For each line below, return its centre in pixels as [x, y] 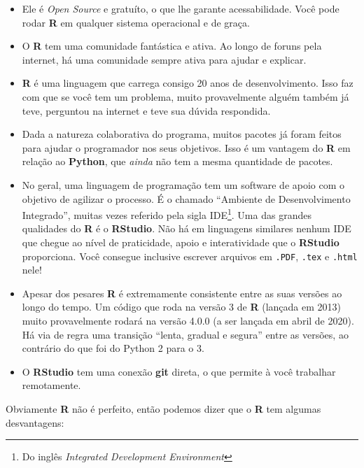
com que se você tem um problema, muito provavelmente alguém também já [185, 96]
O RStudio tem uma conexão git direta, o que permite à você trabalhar [179, 371]
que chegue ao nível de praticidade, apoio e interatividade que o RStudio [181, 242]
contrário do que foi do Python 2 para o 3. [113, 348]
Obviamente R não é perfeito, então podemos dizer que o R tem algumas [163, 408]
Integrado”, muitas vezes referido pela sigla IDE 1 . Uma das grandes [167, 214]
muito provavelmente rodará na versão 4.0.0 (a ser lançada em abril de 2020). [188, 320]
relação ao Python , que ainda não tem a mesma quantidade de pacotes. [177, 161]
